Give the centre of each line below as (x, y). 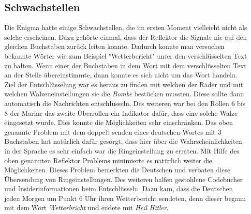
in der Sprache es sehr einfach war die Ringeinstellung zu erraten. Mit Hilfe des (122, 150)
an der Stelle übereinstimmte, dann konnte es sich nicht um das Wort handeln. (121, 75)
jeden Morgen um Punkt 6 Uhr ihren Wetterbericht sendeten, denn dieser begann (125, 198)
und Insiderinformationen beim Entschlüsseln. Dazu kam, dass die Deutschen (119, 189)
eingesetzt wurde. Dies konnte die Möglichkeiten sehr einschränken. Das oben (119, 122)
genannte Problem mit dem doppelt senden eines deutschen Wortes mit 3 (113, 131)
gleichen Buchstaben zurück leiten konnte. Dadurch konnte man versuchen (115, 46)
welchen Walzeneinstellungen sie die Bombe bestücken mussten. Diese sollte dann (124, 94)
